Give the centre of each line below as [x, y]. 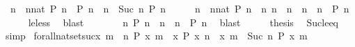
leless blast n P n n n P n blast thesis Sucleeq [183, 22]
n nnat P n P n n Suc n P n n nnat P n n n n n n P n [180, 8]
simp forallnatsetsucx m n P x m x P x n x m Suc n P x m [156, 36]
